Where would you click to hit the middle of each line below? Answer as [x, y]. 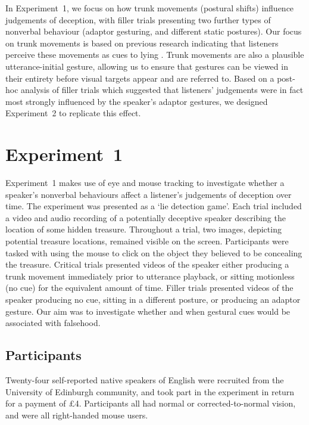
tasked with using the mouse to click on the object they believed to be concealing [154, 252]
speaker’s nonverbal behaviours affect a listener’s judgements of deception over [149, 194]
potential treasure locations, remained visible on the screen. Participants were [147, 241]
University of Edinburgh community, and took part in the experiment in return [150, 391]
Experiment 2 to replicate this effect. [73, 113]
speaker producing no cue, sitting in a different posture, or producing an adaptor [153, 299]
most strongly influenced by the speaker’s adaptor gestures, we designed [137, 101]
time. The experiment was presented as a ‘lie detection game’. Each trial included [154, 206]
